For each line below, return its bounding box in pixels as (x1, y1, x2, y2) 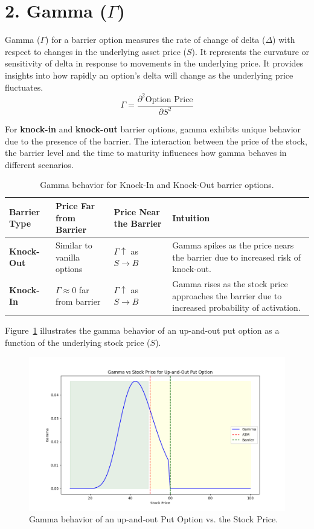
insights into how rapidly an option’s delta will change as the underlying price (5, 68, 293, 81)
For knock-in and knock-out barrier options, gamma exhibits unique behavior (5, 123, 301, 135)
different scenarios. (5, 158, 74, 170)
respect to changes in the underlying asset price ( (5, 45, 187, 57)
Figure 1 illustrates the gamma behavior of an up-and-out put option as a (5, 324, 280, 337)
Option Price (145, 95, 193, 104)
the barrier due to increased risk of (172, 250, 301, 263)
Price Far (55, 199, 95, 212)
